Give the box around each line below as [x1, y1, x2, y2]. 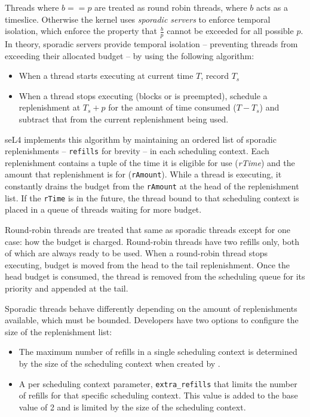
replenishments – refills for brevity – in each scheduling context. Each [5, 145, 269, 157]
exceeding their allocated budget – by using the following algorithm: [5, 49, 254, 62]
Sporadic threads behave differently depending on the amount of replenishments [5, 302, 297, 314]
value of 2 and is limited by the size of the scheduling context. [19, 400, 246, 413]
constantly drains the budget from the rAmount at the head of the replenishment [5, 180, 299, 192]
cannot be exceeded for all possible [167, 24, 294, 37]
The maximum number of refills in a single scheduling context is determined [19, 345, 297, 358]
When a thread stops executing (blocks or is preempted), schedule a [19, 89, 268, 102]
